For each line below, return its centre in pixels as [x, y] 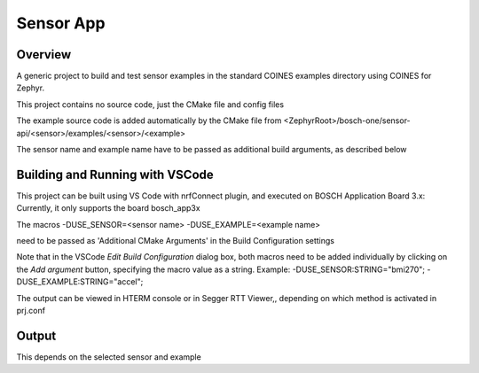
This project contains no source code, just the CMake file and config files [150, 104]
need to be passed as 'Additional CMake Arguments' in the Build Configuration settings [175, 241]
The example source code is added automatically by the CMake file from [149, 120]
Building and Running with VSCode [115, 174]
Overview [44, 54]
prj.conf [31, 311]
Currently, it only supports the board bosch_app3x [108, 208]
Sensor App [61, 23]
